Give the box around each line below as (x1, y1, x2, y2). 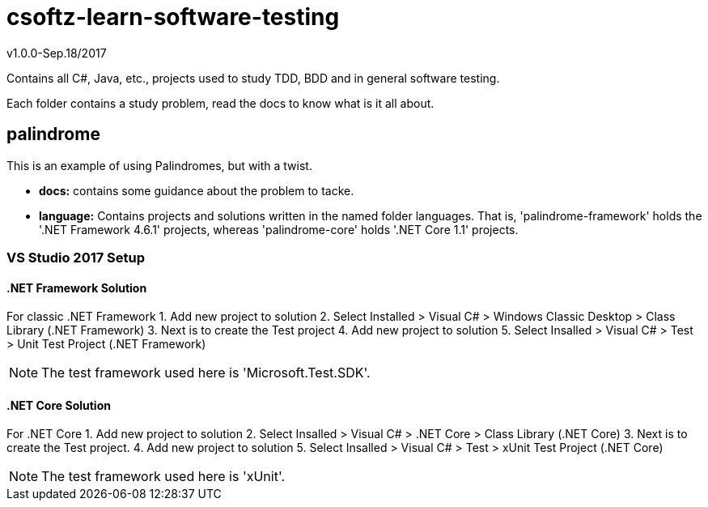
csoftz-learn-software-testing (6, 3, 340, 31)
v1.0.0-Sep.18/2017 (6, 45, 107, 60)
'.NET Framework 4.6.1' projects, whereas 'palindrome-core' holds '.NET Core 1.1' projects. (39, 222, 519, 236)
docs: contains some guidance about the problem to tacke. (39, 183, 354, 198)
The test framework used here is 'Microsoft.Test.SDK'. (41, 364, 371, 381)
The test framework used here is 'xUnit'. (41, 468, 286, 485)
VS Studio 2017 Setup (6, 249, 146, 266)
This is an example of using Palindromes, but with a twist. (6, 158, 312, 173)
